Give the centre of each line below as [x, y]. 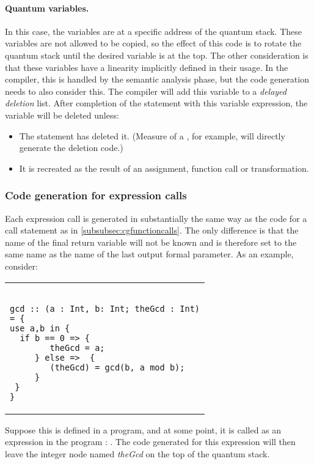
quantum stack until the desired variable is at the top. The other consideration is [157, 55]
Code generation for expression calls [96, 195]
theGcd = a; [77, 348]
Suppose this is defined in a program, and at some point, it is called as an [143, 429]
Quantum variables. [47, 8]
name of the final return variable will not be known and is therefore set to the [151, 242]
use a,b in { [40, 328]
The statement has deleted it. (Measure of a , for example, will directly [152, 135]
